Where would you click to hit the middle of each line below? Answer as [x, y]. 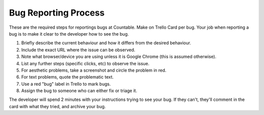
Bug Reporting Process [57, 13]
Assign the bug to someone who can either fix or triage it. [79, 91]
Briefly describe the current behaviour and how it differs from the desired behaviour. [106, 43]
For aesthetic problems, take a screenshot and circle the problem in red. [94, 70]
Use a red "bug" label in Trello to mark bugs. [66, 84]
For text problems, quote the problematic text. [67, 77]
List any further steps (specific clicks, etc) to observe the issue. [85, 63]
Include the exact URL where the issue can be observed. [78, 50]
